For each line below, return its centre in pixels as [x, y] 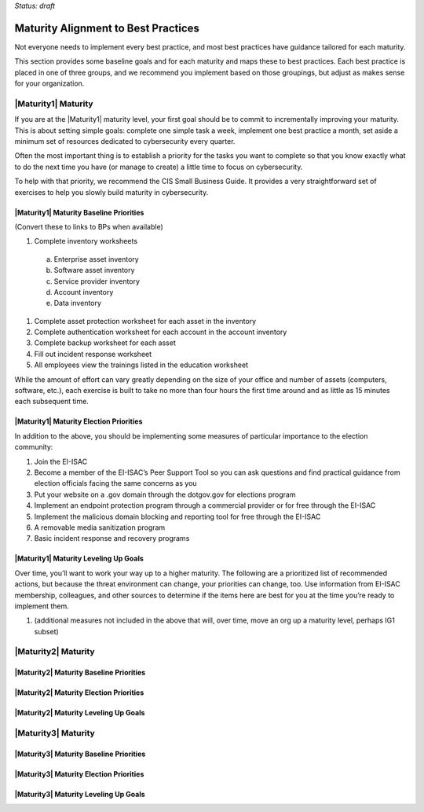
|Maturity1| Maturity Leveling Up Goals [79, 559]
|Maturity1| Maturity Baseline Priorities [79, 212]
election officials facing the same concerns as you [115, 483]
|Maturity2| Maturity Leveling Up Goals [80, 713]
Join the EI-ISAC [61, 461]
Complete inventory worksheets [86, 241]
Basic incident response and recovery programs [112, 538]
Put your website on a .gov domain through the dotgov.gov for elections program [165, 494]
